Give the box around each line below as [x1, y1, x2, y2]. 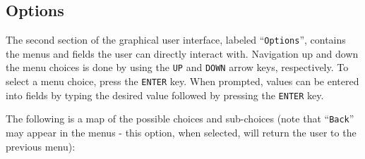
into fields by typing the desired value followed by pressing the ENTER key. [6, 87, 324, 102]
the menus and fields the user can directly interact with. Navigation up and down [6, 46, 359, 61]
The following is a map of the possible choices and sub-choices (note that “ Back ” [6, 111, 354, 126]
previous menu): [6, 139, 76, 153]
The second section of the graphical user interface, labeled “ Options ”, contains [6, 32, 346, 47]
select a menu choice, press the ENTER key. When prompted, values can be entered [6, 74, 359, 89]
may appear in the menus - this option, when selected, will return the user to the [6, 125, 357, 140]
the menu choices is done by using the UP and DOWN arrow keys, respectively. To [6, 60, 349, 75]
